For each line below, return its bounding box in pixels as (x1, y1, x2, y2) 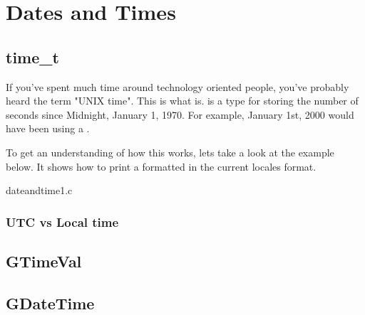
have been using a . (6, 121, 90, 136)
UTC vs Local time (6, 213, 119, 230)
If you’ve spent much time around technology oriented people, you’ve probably (6, 79, 349, 94)
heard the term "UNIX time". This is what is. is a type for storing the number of (6, 93, 359, 108)
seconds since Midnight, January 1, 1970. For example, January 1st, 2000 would (6, 107, 354, 122)
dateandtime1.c (6, 183, 73, 198)
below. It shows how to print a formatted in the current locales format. (6, 159, 317, 173)
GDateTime (6, 292, 95, 314)
